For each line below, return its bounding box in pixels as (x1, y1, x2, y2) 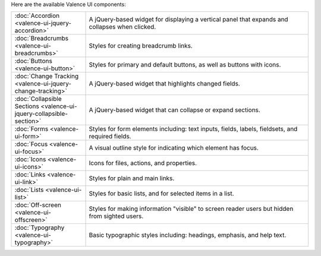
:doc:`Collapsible (14, 95, 62, 103)
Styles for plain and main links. (89, 174, 175, 182)
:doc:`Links (14, 170, 46, 179)
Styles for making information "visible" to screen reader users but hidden (89, 205, 294, 213)
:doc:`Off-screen (14, 201, 62, 209)
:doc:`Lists (14, 186, 44, 194)
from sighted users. (89, 212, 144, 220)
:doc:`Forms (14, 125, 49, 133)
